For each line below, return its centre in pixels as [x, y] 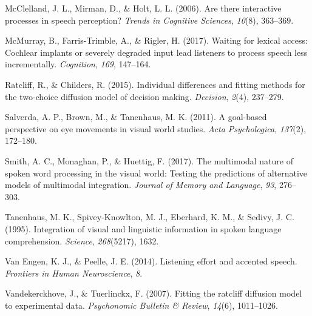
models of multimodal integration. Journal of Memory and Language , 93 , [141, 185]
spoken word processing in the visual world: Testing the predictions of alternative [156, 173]
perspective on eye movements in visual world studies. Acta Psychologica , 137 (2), [156, 128]
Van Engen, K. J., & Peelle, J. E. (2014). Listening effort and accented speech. [151, 261]
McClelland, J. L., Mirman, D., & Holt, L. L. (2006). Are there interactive [143, 8]
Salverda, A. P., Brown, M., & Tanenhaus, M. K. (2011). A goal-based [136, 117]
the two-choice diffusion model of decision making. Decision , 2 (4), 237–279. [144, 96]
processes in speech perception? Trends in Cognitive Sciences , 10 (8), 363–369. [149, 20]
